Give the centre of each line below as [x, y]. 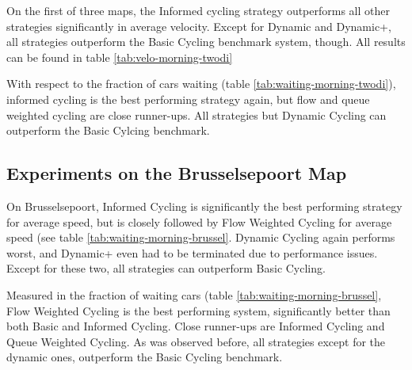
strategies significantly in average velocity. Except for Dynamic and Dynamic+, [199, 26]
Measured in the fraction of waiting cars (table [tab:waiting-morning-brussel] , [194, 294]
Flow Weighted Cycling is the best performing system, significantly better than [198, 310]
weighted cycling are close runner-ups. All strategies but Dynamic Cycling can [196, 114]
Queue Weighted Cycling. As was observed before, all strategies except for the [196, 341]
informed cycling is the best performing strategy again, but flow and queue [188, 99]
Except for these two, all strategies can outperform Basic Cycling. [166, 268]
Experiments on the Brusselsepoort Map [177, 173]
